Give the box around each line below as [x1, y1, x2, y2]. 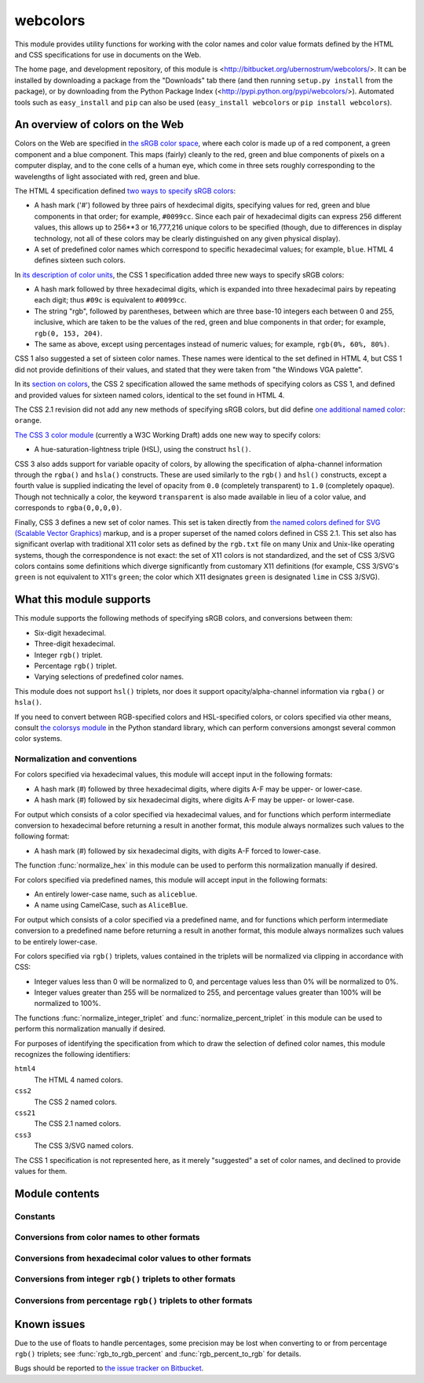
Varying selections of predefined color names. [34, 672, 185, 681]
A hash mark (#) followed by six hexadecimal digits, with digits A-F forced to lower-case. [34, 846, 321, 856]
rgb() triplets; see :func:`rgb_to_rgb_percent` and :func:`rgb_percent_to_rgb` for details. [14, 1349, 302, 1359]
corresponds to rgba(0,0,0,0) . [14, 503, 122, 512]
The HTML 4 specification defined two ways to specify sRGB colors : [14, 185, 236, 196]
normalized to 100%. [34, 999, 101, 1008]
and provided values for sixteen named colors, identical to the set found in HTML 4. [14, 390, 285, 400]
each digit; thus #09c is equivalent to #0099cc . [34, 295, 188, 305]
